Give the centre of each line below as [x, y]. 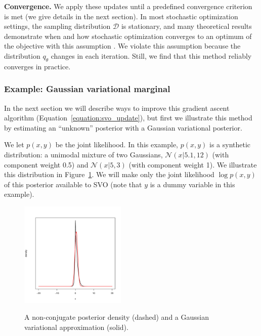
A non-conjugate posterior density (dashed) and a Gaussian [117, 317]
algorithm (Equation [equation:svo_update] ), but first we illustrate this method [128, 118]
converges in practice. [37, 66]
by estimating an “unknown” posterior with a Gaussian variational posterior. [123, 127]
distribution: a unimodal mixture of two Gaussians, [83, 154]
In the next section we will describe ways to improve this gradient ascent [117, 108]
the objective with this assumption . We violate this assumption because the [122, 46]
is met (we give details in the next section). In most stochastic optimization [121, 16]
